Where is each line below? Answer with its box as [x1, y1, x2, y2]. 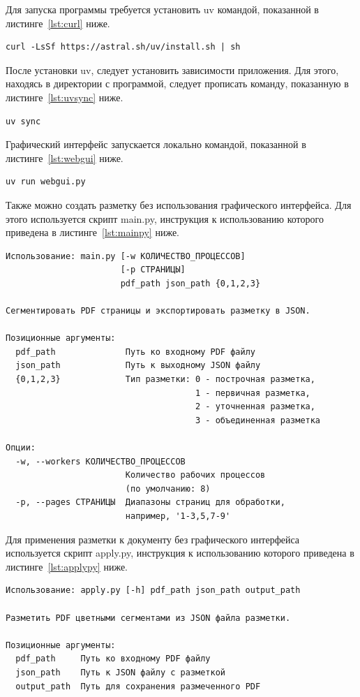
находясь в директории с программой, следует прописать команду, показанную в [6, 76, 349, 91]
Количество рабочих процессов [125, 470, 266, 480]
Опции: [6, 443, 36, 453]
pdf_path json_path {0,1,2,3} [120, 278, 261, 288]
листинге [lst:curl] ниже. [6, 15, 110, 30]
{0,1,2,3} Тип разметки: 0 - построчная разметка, [15, 374, 315, 385]
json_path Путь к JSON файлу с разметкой [15, 667, 225, 677]
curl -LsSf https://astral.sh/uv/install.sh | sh [6, 42, 241, 52]
